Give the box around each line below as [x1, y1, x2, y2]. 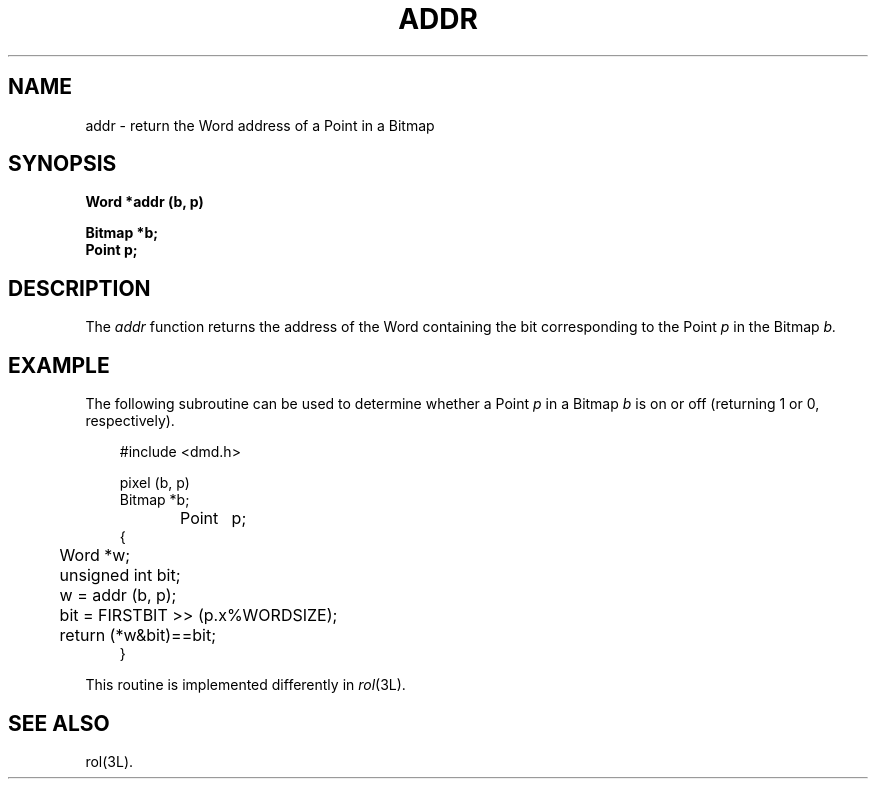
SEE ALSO [8, 710, 110, 736]
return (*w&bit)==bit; [59, 625, 216, 646]
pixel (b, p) [119, 474, 190, 492]
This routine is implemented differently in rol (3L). [85, 676, 406, 694]
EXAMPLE [8, 352, 110, 378]
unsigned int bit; [59, 565, 181, 586]
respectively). [85, 412, 175, 430]
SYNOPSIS [8, 151, 117, 177]
